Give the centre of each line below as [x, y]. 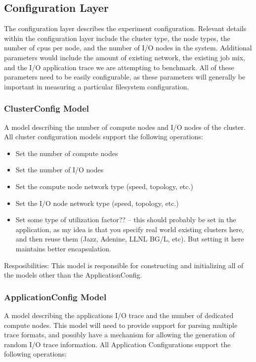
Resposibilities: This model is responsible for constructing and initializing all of [124, 265]
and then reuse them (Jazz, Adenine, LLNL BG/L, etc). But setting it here [130, 239]
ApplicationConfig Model [55, 297]
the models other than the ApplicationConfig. [73, 275]
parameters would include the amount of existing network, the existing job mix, [125, 57]
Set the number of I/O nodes [60, 170]
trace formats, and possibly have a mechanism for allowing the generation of [120, 335]
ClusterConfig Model [47, 108]
